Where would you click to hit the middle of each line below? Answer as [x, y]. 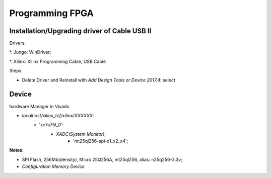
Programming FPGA [52, 13]
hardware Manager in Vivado [40, 106]
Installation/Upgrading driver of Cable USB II [80, 31]
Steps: [16, 71]
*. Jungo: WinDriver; [30, 52]
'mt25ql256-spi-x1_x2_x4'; [101, 141]
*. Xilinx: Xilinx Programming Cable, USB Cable [57, 61]
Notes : [16, 150]
